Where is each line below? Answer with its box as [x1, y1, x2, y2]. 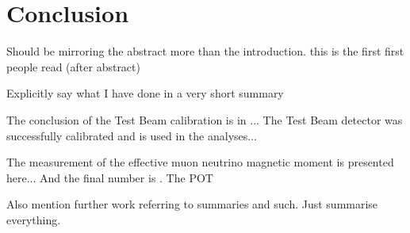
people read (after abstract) [6, 58, 140, 74]
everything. [6, 211, 61, 227]
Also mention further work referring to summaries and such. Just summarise [6, 196, 378, 212]
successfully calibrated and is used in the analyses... [6, 127, 257, 143]
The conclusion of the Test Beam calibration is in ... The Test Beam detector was [6, 111, 403, 128]
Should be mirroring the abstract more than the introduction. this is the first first [6, 43, 404, 59]
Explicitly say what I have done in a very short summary [6, 85, 284, 101]
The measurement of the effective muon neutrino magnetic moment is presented [6, 154, 394, 170]
